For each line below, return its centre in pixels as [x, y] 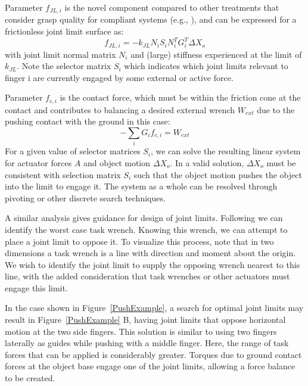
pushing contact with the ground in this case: [88, 121]
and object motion [117, 162]
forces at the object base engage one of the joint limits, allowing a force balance [150, 366]
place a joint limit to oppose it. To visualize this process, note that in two [139, 241]
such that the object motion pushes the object [218, 174]
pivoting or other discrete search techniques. [85, 197]
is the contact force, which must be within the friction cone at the [180, 97]
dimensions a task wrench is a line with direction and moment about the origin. [150, 253]
